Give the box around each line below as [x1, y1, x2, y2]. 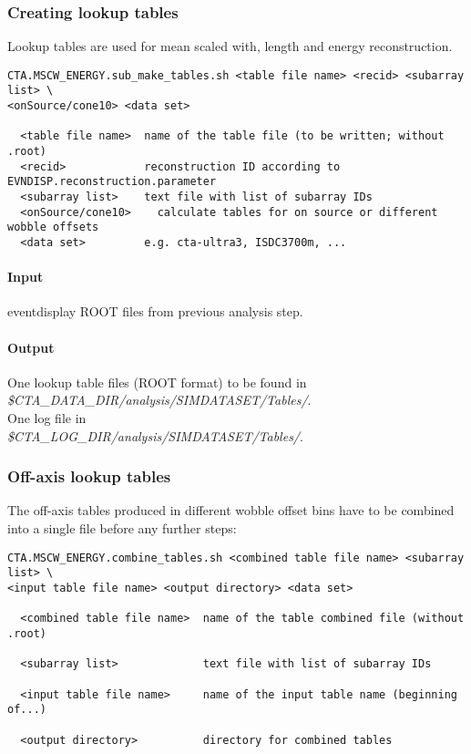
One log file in [7, 408, 87, 428]
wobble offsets [7, 221, 99, 234]
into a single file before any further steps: [7, 519, 237, 538]
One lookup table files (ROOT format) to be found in [7, 372, 307, 391]
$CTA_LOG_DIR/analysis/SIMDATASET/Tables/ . [7, 426, 303, 445]
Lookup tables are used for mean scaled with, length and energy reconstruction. [7, 36, 453, 56]
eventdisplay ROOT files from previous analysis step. [7, 302, 303, 321]
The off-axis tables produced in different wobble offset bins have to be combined [7, 501, 455, 520]
